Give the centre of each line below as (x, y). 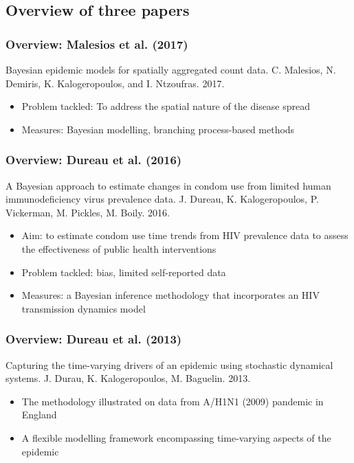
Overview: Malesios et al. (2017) (97, 44)
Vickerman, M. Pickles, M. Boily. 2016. (88, 212)
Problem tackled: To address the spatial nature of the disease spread (166, 106)
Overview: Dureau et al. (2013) (94, 339)
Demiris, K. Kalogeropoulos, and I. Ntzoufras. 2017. (115, 83)
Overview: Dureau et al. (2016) (94, 160)
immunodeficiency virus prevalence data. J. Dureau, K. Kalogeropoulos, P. (162, 199)
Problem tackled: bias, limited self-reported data (124, 272)
